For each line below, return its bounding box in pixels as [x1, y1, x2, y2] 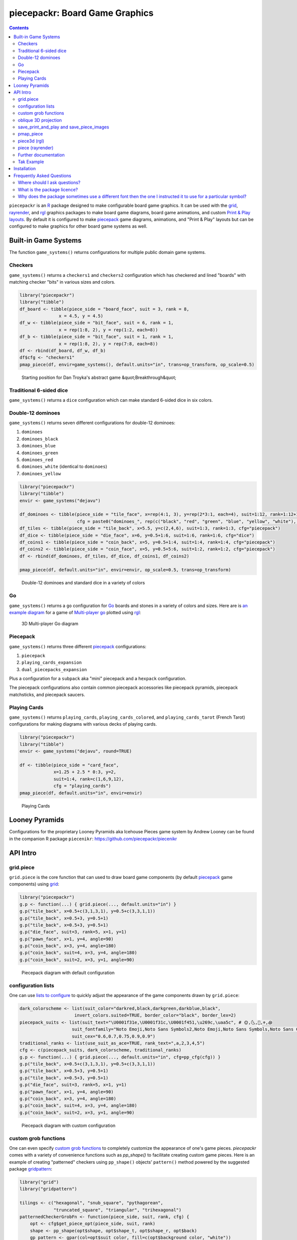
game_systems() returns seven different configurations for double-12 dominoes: [9, 420, 176, 426]
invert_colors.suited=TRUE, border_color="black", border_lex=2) [74, 1012, 237, 1018]
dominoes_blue [21, 443, 56, 449]
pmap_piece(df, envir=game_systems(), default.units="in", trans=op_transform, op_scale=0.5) [19, 362, 255, 367]
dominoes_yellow [21, 471, 61, 476]
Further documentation [18, 152, 65, 158]
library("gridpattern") [19, 1186, 78, 1192]
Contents [9, 25, 29, 31]
